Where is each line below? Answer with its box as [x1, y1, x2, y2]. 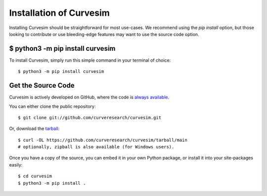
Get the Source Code [9, 81, 75, 90]
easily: [9, 162, 23, 167]
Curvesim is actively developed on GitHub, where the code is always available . [9, 94, 170, 100]
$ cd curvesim [18, 173, 52, 179]
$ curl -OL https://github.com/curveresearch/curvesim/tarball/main [18, 137, 187, 143]
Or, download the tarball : [9, 126, 60, 131]
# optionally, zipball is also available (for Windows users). [18, 144, 175, 150]
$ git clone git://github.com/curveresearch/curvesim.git [18, 115, 162, 120]
